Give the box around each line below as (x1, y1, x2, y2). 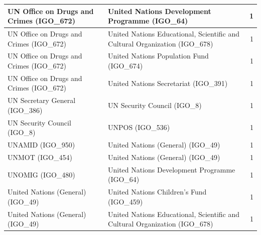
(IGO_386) (8, 104, 43, 115)
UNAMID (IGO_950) (8, 139, 75, 150)
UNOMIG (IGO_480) (8, 169, 75, 179)
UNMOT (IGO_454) (8, 151, 72, 162)
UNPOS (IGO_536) (107, 122, 170, 132)
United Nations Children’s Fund (107, 186, 207, 197)
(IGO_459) (107, 196, 143, 206)
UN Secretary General (8, 95, 76, 105)
